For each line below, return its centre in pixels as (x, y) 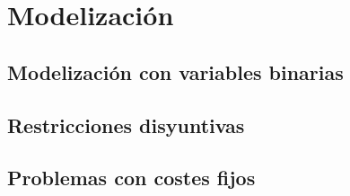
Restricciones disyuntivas (126, 125)
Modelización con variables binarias (175, 71)
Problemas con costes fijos (131, 178)
